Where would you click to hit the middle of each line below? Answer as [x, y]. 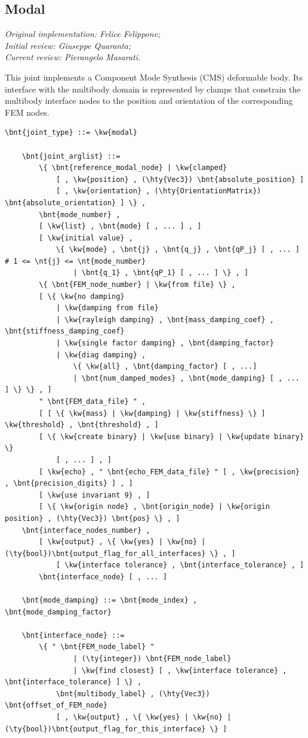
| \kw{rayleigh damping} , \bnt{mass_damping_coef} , [165, 319]
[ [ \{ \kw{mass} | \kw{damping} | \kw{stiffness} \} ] [152, 413]
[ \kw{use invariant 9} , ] [95, 495]
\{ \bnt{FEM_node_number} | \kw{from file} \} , [137, 285]
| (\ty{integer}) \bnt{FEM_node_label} [152, 659]
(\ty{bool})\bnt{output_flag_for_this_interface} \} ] [116, 729]
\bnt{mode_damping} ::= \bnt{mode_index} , [110, 600]
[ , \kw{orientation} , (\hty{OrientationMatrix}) [158, 191]
